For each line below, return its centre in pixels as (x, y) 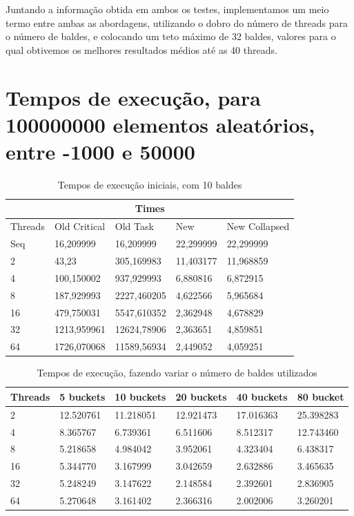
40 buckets (262, 396)
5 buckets (82, 396)
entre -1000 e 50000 (100, 151)
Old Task (134, 226)
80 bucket (321, 396)
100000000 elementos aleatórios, (160, 124)
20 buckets (201, 396)
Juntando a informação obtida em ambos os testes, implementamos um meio (167, 9)
